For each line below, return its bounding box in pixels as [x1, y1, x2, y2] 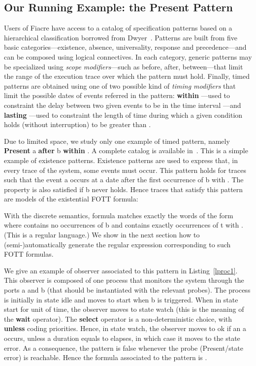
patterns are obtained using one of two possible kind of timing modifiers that [4, 80, 236, 91]
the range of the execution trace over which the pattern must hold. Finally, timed [4, 71, 250, 81]
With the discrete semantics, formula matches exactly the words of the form [4, 210, 233, 220]
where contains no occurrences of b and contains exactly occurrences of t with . [4, 220, 243, 230]
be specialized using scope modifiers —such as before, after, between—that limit [4, 61, 243, 71]
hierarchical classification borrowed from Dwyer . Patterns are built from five [4, 32, 237, 42]
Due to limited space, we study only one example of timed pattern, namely [4, 135, 230, 146]
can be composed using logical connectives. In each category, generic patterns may [4, 51, 252, 62]
